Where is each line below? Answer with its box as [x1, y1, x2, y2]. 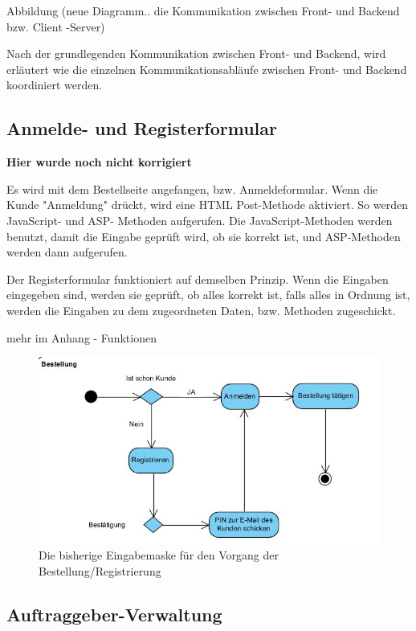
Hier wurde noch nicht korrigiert [6, 154, 192, 170]
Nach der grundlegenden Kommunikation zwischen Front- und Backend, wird [6, 45, 386, 62]
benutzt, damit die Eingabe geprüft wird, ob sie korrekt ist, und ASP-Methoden [6, 227, 401, 244]
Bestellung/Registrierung [39, 562, 161, 579]
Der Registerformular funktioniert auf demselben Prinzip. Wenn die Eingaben [6, 270, 389, 287]
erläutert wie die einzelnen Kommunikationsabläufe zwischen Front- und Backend [6, 60, 407, 77]
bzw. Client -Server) [6, 18, 105, 35]
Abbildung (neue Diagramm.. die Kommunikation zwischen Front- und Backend [6, 2, 400, 18]
